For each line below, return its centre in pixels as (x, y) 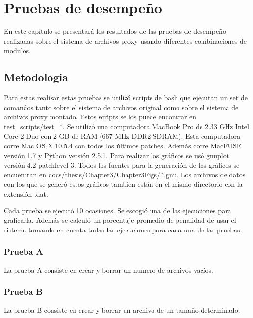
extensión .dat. (26, 194)
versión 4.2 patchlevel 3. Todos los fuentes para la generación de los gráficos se (122, 165)
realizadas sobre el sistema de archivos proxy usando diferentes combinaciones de (126, 41)
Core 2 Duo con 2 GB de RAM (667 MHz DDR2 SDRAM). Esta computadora (122, 136)
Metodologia (36, 77)
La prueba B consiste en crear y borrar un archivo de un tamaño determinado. (122, 310)
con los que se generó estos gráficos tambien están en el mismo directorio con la (123, 184)
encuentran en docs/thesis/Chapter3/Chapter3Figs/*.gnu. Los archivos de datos (125, 174)
